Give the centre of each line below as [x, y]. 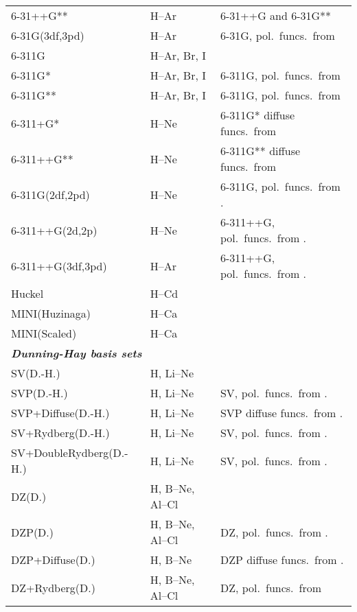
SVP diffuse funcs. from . [281, 413]
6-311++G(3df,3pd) [59, 266]
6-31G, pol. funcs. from [277, 35]
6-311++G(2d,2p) [54, 230]
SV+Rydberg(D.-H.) [60, 433]
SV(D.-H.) [36, 373]
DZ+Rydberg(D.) [53, 587]
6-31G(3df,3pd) [48, 35]
